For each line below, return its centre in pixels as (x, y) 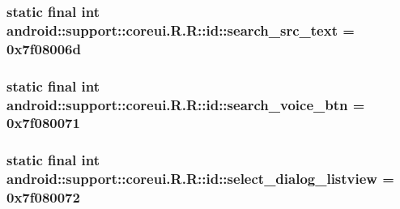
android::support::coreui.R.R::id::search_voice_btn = (186, 104)
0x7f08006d (44, 48)
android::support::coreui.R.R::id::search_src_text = (181, 30)
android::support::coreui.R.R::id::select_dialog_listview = (200, 179)
